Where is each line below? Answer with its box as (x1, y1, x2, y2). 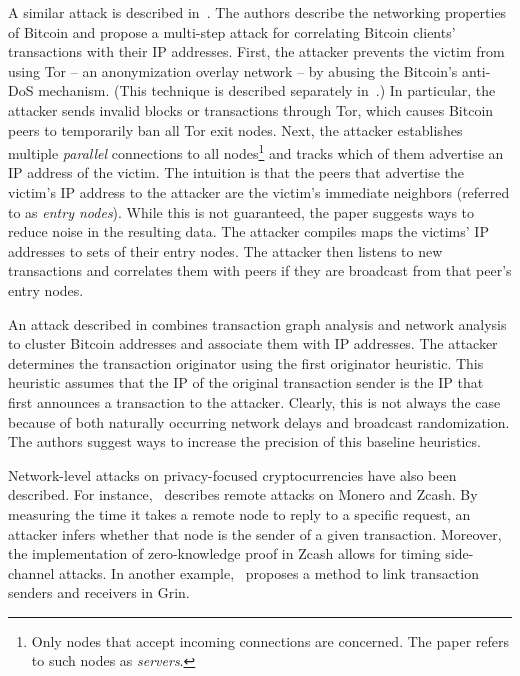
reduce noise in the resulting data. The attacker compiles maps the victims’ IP (8, 221, 489, 242)
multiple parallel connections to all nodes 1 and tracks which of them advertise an (8, 140, 504, 163)
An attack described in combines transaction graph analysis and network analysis (8, 313, 507, 334)
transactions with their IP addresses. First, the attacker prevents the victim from (8, 41, 505, 62)
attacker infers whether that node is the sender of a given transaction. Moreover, (8, 523, 502, 544)
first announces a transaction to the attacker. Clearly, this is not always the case (8, 391, 501, 412)
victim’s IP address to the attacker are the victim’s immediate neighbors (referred (8, 182, 510, 202)
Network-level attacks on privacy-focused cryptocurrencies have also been (8, 464, 457, 485)
